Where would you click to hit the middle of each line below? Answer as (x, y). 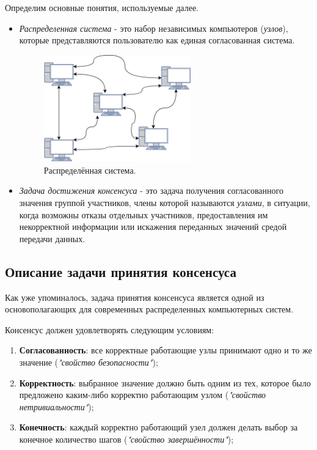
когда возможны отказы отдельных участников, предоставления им (144, 214)
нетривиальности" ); (56, 406)
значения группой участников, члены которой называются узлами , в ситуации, (165, 203)
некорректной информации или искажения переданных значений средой (153, 227)
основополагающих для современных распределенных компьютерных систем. (149, 309)
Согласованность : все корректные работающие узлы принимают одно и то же (166, 350)
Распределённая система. (90, 170)
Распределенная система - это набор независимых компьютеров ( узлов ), (154, 28)
